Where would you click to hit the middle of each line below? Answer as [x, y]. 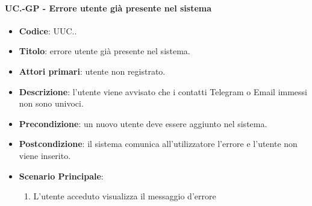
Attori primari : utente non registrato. [92, 71]
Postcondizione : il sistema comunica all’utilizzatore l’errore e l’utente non [158, 144]
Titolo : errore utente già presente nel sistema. [105, 51]
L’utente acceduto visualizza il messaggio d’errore [125, 196]
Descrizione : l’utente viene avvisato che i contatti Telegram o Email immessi [163, 91]
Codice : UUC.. [48, 30]
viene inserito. [45, 155]
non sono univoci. [51, 103]
